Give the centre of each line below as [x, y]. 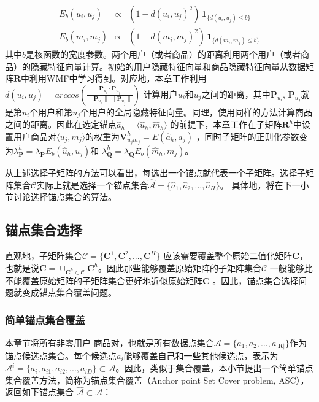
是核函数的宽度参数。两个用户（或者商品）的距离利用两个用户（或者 [163, 54]
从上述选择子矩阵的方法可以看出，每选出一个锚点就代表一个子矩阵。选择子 [155, 172]
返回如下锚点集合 [39, 392]
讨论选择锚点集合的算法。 [65, 197]
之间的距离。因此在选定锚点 [61, 124]
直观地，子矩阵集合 [44, 256]
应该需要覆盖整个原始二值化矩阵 [228, 256]
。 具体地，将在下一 [260, 184]
